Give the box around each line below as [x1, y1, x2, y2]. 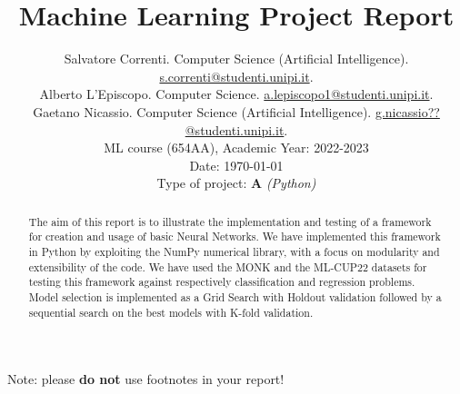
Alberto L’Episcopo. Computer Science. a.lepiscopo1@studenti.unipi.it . [39, 84, 434, 103]
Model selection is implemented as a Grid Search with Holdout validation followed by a [28, 289, 442, 304]
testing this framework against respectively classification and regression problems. [28, 274, 415, 290]
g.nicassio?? [375, 102, 440, 121]
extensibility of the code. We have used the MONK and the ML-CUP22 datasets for [28, 259, 427, 274]
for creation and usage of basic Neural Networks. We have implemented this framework [28, 229, 441, 244]
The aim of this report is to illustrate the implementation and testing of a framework [28, 213, 432, 229]
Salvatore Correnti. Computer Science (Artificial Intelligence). [64, 49, 409, 68]
